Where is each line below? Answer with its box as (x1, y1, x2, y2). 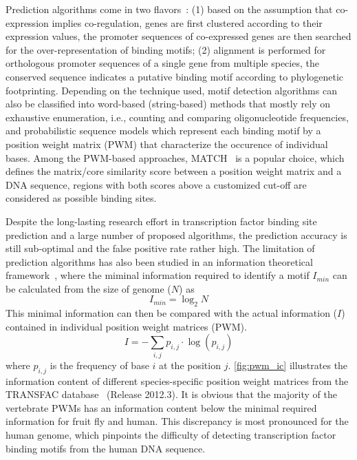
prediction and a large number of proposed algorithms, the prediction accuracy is (6, 227, 347, 242)
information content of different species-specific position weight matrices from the (6, 373, 349, 388)
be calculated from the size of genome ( (6, 281, 171, 295)
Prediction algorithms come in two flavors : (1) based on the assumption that (6, 2, 333, 16)
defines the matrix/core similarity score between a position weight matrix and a (6, 164, 342, 178)
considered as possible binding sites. (6, 191, 157, 205)
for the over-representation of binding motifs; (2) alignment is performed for (6, 42, 326, 56)
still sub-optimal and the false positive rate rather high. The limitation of (6, 241, 315, 255)
